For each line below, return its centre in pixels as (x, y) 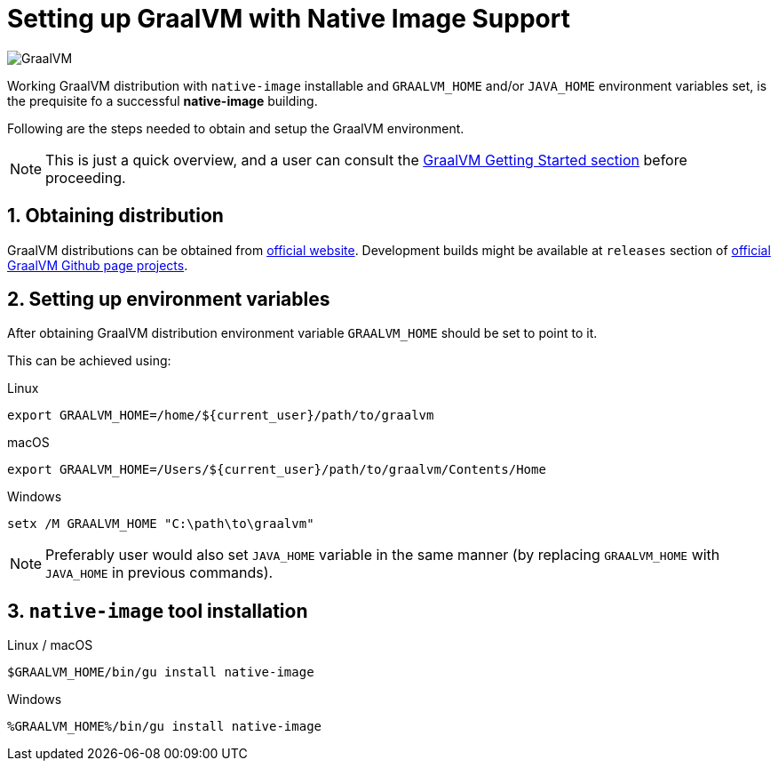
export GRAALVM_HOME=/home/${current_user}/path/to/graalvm (221, 416)
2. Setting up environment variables (169, 300)
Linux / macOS (50, 645)
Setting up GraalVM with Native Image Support (289, 19)
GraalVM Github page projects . (98, 265)
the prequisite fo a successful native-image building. (163, 100)
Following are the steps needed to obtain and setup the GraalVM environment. (236, 128)
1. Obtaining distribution (115, 216)
